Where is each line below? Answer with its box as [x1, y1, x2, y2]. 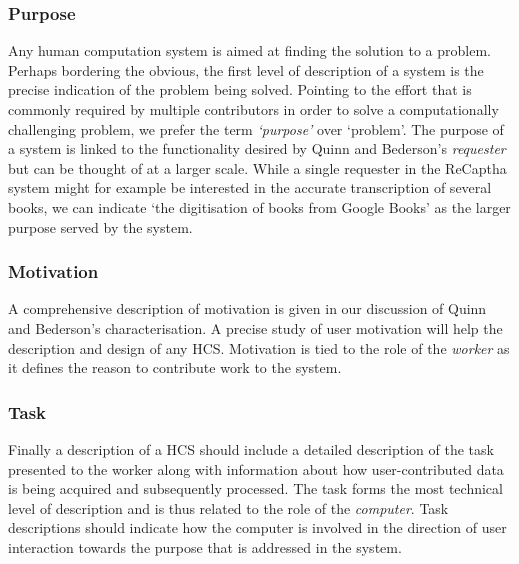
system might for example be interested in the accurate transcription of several [8, 177, 492, 198]
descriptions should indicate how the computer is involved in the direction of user [8, 517, 507, 538]
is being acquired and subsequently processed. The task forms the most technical [8, 478, 503, 499]
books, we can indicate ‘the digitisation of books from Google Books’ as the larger [8, 196, 511, 217]
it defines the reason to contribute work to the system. [8, 357, 342, 378]
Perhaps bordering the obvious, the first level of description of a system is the [8, 59, 484, 80]
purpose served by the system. [8, 216, 193, 237]
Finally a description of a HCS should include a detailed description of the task [8, 438, 494, 459]
